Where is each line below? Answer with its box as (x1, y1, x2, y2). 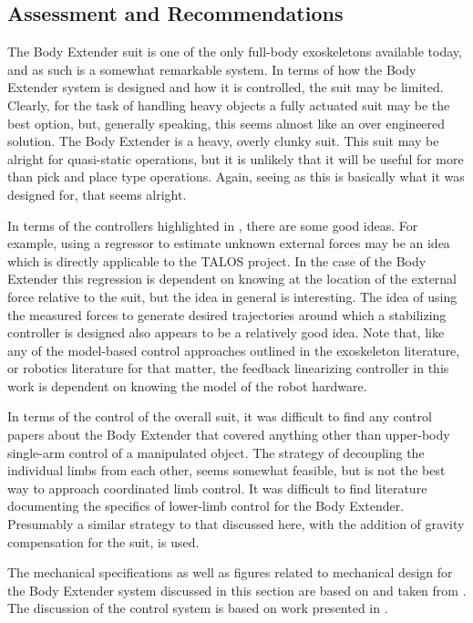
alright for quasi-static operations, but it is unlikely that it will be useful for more (7, 149, 464, 168)
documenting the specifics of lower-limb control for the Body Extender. (7, 496, 405, 515)
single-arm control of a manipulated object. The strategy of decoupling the (7, 442, 425, 462)
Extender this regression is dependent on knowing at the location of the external (7, 269, 458, 288)
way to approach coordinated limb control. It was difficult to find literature (7, 478, 427, 497)
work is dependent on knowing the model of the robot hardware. (7, 376, 367, 395)
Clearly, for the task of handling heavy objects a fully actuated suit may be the (7, 95, 450, 114)
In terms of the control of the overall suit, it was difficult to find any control (7, 407, 432, 426)
